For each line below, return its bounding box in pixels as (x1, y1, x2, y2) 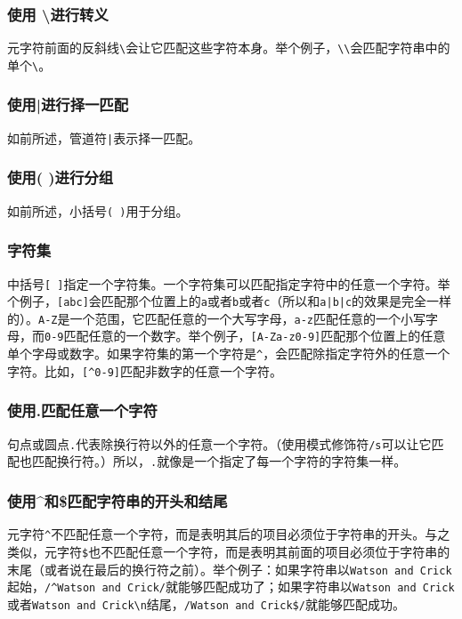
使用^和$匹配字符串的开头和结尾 (7, 489, 228, 511)
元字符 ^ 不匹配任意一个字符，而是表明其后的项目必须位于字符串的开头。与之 (7, 525, 450, 543)
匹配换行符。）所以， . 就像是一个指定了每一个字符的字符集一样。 (31, 452, 407, 470)
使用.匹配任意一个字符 (7, 399, 158, 422)
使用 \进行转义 (7, 3, 109, 25)
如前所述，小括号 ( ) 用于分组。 (7, 201, 189, 220)
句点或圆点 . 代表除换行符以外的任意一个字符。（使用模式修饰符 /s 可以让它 (7, 434, 432, 453)
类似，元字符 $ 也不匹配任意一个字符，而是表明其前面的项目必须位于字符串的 (7, 542, 450, 560)
